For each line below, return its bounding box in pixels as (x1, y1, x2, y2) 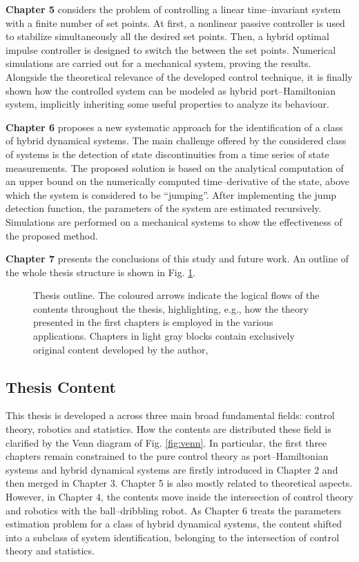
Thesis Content (6, 376, 116, 397)
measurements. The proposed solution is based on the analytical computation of (6, 160, 344, 175)
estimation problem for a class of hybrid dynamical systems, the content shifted (6, 516, 342, 531)
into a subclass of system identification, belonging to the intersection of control (6, 530, 340, 544)
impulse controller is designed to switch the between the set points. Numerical (6, 42, 336, 57)
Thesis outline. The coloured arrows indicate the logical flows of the (33, 288, 320, 302)
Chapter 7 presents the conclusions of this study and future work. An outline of (6, 251, 349, 266)
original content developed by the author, (33, 342, 208, 356)
